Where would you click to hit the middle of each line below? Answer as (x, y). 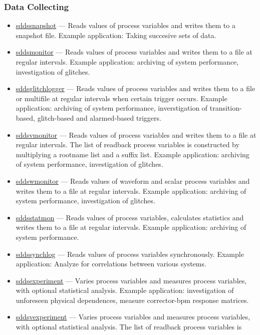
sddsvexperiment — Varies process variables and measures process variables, (133, 317)
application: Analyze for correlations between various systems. (111, 264)
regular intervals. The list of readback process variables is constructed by (127, 144)
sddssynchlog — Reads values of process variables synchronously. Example (130, 254)
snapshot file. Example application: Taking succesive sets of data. (116, 35)
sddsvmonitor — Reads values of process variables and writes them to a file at (136, 134)
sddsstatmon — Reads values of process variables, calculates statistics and (130, 217)
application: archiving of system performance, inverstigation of (112, 108)
